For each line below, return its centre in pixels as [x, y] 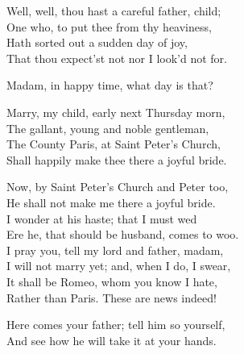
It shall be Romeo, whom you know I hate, [112, 281]
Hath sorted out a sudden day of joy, [97, 42]
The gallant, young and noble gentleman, [108, 128]
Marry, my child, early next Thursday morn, [116, 112]
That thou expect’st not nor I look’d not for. [117, 58]
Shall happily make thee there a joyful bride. [117, 159]
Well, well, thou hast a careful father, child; [114, 10]
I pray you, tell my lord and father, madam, [115, 250]
